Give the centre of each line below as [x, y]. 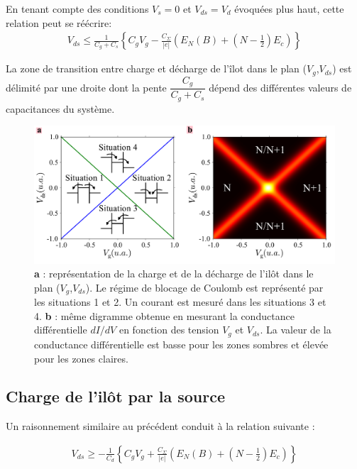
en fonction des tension [169, 330]
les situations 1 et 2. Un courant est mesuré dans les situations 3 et [180, 302]
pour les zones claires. [81, 358]
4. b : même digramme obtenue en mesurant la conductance [164, 315]
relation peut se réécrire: [59, 22]
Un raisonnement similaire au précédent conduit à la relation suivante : [160, 426]
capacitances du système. [60, 108]
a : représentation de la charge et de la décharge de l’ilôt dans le [174, 274]
